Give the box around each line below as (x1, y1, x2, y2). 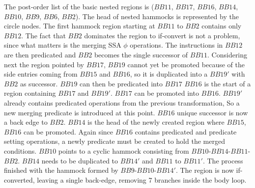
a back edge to (4, 117, 48, 127)
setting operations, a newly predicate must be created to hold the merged (4, 136, 225, 146)
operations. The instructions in (130, 40, 223, 50)
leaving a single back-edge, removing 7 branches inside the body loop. (37, 174, 247, 185)
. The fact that (21, 30, 66, 40)
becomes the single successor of (94, 49, 188, 59)
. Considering (207, 49, 248, 59)
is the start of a (204, 78, 251, 88)
